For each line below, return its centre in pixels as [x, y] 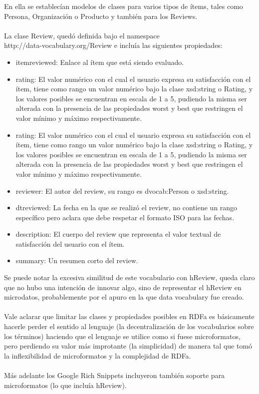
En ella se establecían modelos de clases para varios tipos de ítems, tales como [124, 6]
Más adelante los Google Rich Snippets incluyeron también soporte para [115, 375]
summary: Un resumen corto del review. [77, 260]
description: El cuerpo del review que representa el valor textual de [118, 234]
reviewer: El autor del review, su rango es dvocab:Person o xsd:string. [122, 191]
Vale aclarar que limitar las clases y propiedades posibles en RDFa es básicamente [129, 316]
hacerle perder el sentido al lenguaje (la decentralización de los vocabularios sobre [129, 326]
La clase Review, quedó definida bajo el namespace [82, 35]
